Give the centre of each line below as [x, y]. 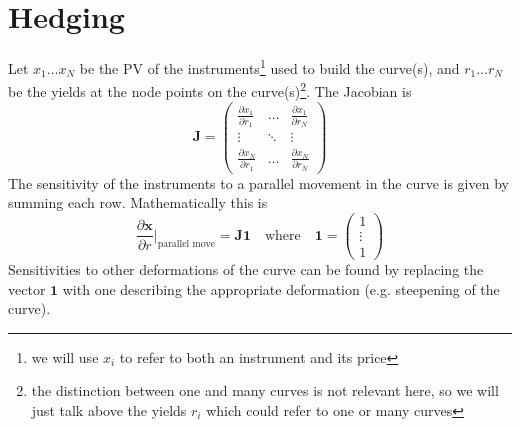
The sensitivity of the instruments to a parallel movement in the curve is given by [258, 182]
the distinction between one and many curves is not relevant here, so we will [265, 390]
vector [27, 288]
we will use [65, 356]
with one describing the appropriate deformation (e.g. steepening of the [281, 288]
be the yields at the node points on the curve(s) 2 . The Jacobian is [210, 90]
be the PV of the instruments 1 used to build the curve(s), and [269, 66]
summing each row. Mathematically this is [138, 202]
